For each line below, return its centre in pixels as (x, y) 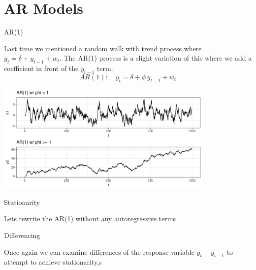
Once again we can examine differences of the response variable (99, 252)
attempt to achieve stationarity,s (53, 262)
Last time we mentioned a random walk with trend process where (103, 48)
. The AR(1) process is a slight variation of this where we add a (156, 58)
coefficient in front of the (41, 68)
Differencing (22, 235)
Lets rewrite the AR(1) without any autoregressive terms (90, 219)
